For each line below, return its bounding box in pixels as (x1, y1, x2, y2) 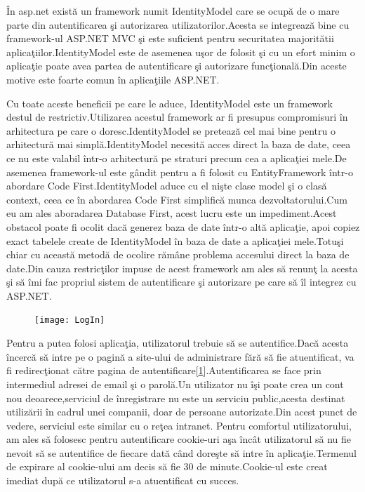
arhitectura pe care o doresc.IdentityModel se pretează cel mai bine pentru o (6, 123, 336, 138)
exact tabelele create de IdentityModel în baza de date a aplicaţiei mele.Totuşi (6, 233, 344, 248)
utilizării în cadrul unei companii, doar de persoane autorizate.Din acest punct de (6, 404, 357, 419)
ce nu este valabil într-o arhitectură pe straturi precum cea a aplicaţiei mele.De (6, 150, 347, 165)
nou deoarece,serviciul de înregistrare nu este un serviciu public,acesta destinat (6, 390, 345, 405)
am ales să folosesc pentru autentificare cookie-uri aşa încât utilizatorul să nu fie (6, 432, 351, 446)
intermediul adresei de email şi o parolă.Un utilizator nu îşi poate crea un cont (6, 376, 344, 391)
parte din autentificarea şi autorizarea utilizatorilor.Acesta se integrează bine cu (6, 17, 350, 32)
